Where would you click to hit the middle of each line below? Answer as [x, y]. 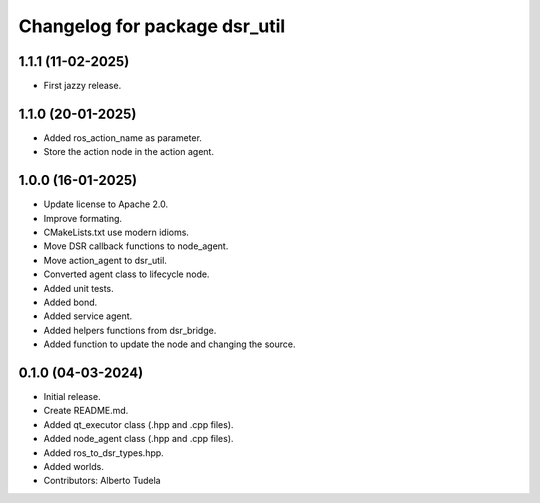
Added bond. [70, 302]
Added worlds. [73, 467]
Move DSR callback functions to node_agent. [136, 246]
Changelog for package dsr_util [152, 26]
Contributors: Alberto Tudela [102, 481]
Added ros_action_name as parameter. [122, 137]
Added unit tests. [78, 288]
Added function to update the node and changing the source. [169, 344]
